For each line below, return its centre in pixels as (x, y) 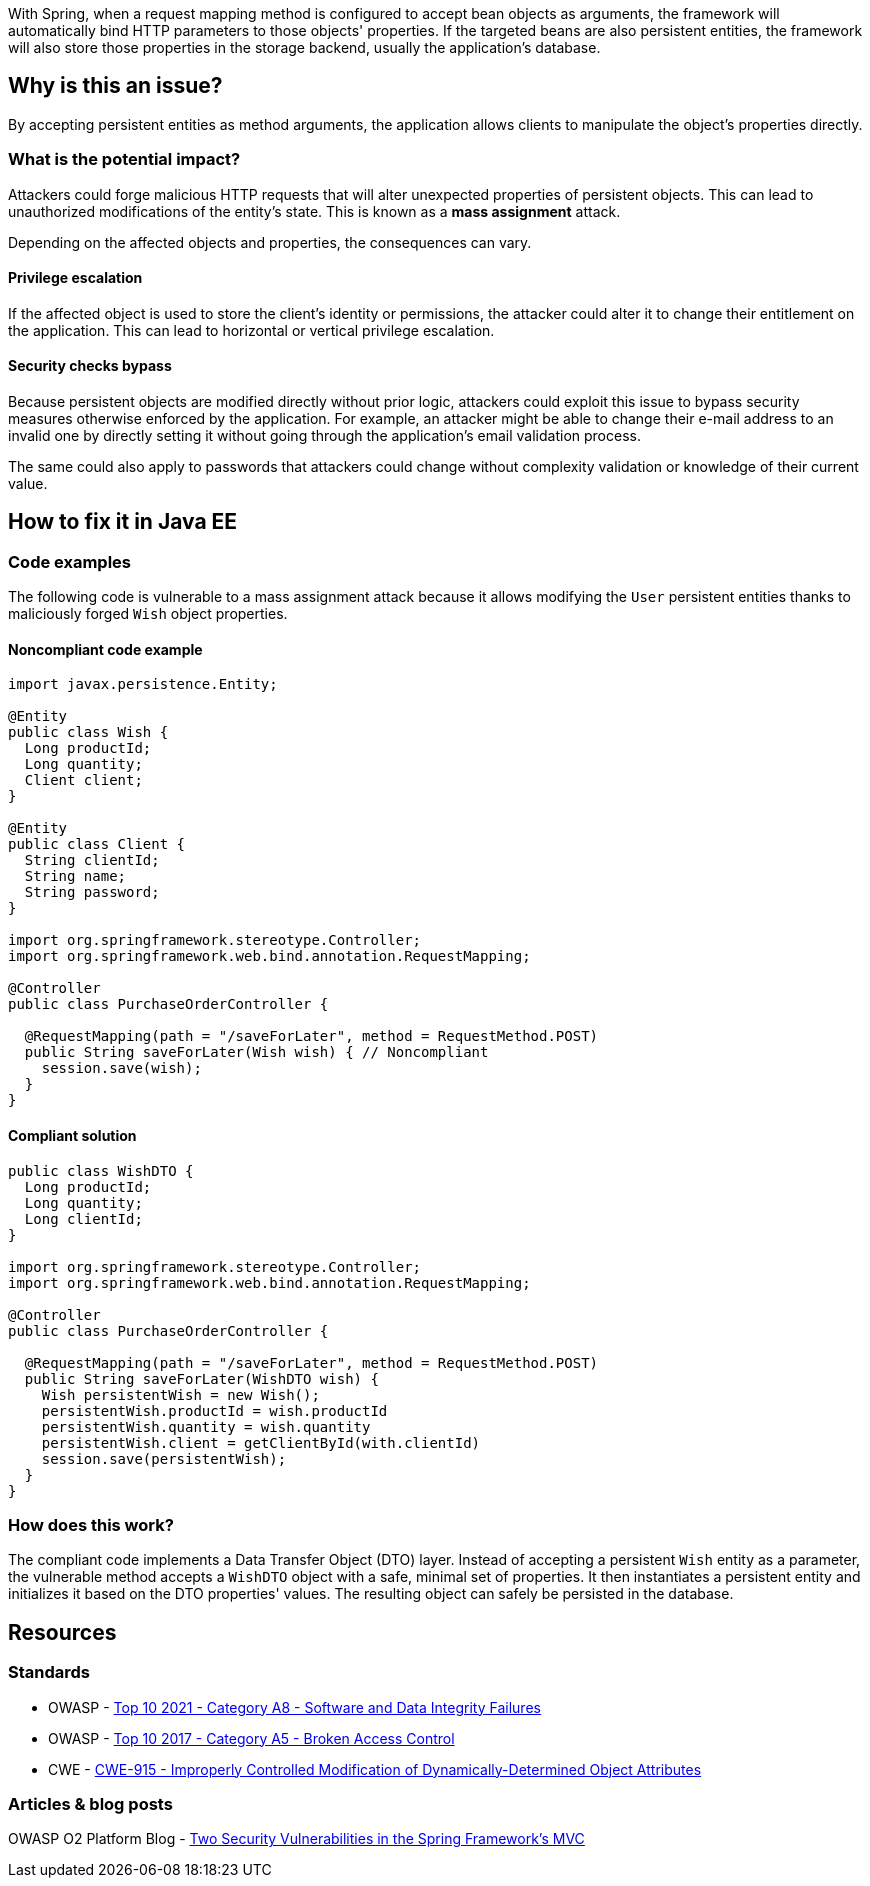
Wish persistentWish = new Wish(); (180, 1394)
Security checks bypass (90, 366)
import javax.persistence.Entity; (143, 684)
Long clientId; (83, 1218)
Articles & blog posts (90, 1804)
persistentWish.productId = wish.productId (214, 1410)
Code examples (70, 561)
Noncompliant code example (105, 649)
